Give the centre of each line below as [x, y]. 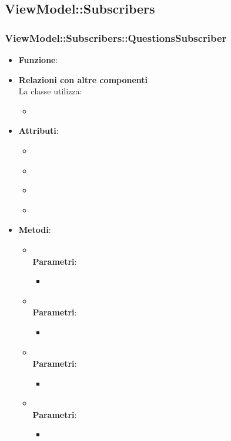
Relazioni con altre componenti [83, 79]
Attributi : [38, 131]
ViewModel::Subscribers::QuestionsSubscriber [116, 37]
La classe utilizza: [50, 91]
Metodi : [35, 230]
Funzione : [38, 60]
